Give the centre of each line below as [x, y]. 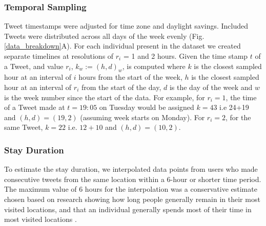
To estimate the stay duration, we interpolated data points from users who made [131, 169]
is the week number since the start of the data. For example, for [105, 97]
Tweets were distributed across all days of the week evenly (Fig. [104, 36]
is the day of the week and [211, 87]
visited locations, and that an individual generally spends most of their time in [128, 209]
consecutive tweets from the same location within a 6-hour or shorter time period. [133, 179]
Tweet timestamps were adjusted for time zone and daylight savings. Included [126, 26]
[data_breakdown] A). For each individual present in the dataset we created [122, 46]
